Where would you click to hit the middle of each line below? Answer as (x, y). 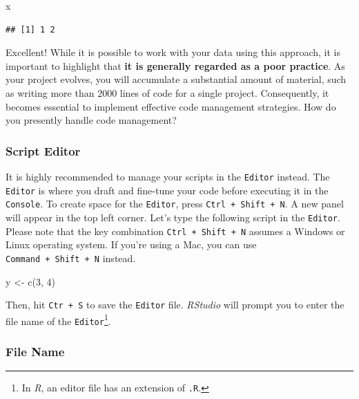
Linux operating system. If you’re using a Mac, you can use (131, 244)
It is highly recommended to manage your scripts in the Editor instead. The (168, 176)
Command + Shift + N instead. (71, 258)
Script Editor (43, 150)
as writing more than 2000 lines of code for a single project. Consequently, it (167, 92)
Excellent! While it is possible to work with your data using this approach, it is (173, 52)
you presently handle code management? (91, 120)
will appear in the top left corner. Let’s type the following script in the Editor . (173, 217)
